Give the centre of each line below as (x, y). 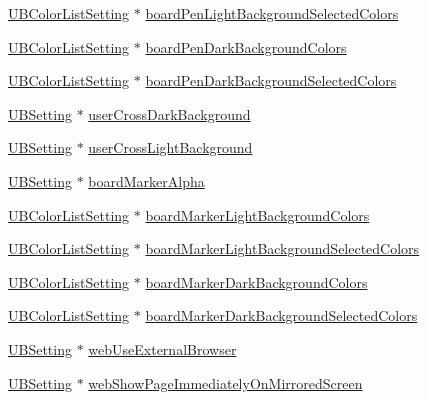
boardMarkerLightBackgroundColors (257, 214)
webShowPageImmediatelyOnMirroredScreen (225, 382)
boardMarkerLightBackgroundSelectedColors (282, 248)
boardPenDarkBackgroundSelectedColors (271, 80)
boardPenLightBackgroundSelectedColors (272, 13)
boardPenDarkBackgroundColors (246, 46)
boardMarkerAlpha (146, 180)
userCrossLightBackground (170, 147)
